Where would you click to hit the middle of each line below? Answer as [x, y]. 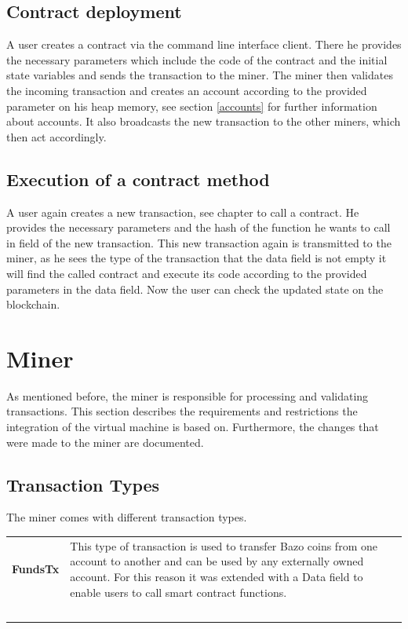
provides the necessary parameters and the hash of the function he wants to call [199, 227]
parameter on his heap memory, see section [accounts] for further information [192, 106]
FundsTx [36, 569]
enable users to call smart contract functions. [178, 592]
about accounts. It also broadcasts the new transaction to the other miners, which [204, 121]
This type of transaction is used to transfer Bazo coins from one [224, 545]
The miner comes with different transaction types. [127, 517]
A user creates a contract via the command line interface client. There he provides [204, 44]
